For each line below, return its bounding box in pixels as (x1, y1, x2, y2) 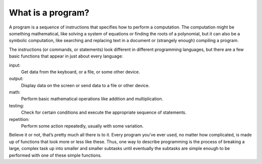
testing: (9, 103, 24, 108)
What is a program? (9, 7, 90, 18)
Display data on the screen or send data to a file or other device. (21, 82, 150, 88)
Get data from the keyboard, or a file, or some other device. (21, 69, 140, 75)
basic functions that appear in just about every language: (9, 53, 123, 59)
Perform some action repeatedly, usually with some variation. (21, 123, 144, 129)
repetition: (9, 116, 30, 122)
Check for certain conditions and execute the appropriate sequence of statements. (21, 109, 187, 116)
